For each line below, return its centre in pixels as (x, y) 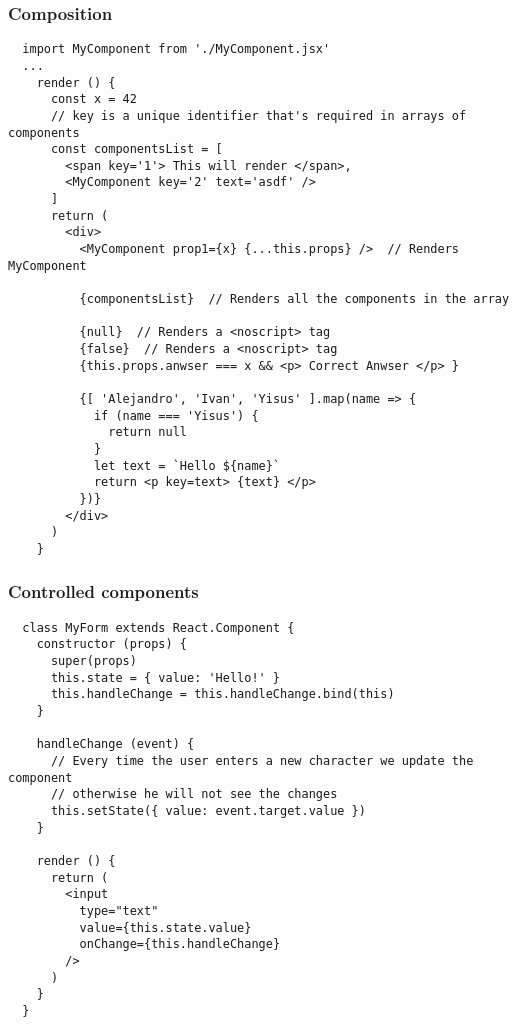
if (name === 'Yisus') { (176, 415)
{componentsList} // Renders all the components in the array (294, 299)
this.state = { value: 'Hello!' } (165, 677)
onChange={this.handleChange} (180, 944)
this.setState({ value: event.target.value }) (208, 811)
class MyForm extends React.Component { (158, 627)
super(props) (93, 661)
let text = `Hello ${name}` (187, 465)
